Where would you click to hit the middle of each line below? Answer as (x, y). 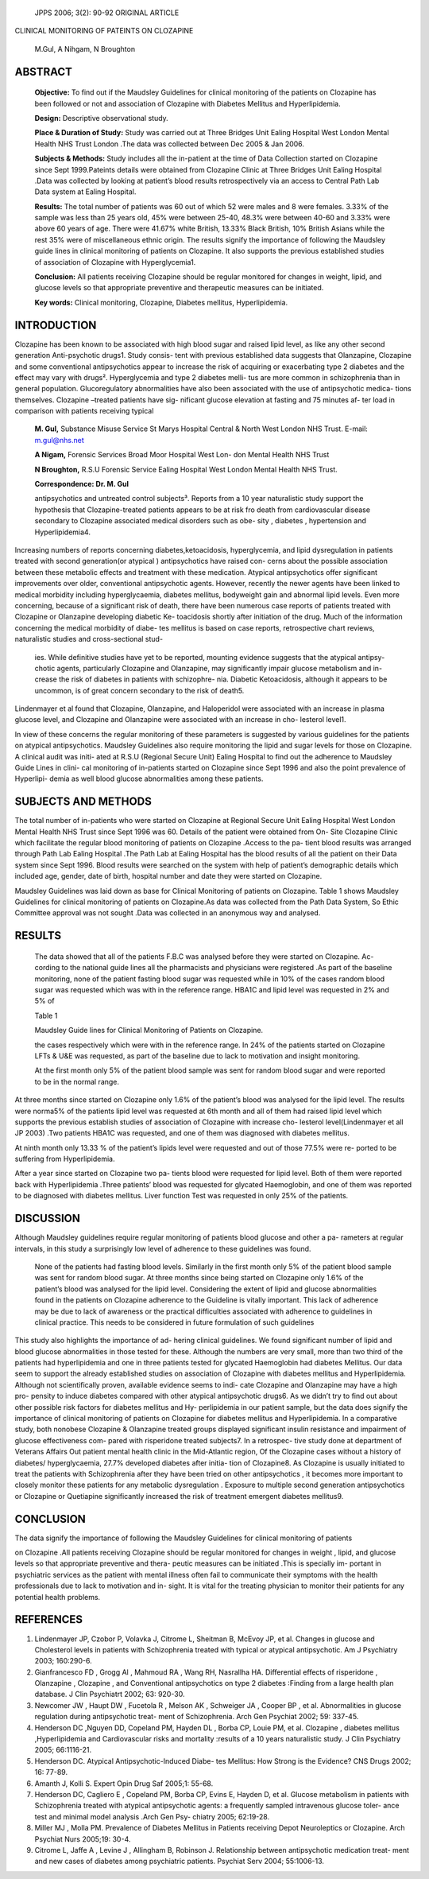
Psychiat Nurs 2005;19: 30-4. (83, 1839)
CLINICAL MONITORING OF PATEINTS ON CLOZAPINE (104, 31)
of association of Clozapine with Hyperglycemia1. (115, 262)
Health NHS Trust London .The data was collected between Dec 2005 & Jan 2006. (170, 144)
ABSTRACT (44, 72)
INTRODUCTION (56, 325)
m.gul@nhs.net (60, 440)
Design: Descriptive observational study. (101, 118)
